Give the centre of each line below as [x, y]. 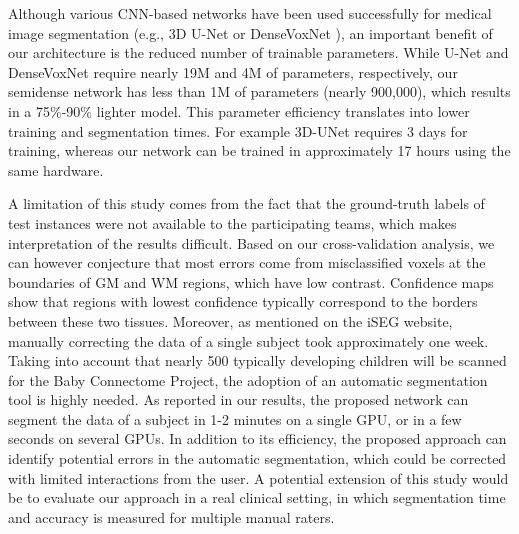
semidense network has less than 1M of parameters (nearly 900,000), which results [259, 91]
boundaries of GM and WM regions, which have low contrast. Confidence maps [251, 281]
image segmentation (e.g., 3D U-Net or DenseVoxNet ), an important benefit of [250, 32]
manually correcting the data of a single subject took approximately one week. [248, 340]
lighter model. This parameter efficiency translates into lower [283, 110]
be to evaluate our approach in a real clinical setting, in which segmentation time [257, 497]
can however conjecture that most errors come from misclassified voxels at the [247, 262]
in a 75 [29, 110]
